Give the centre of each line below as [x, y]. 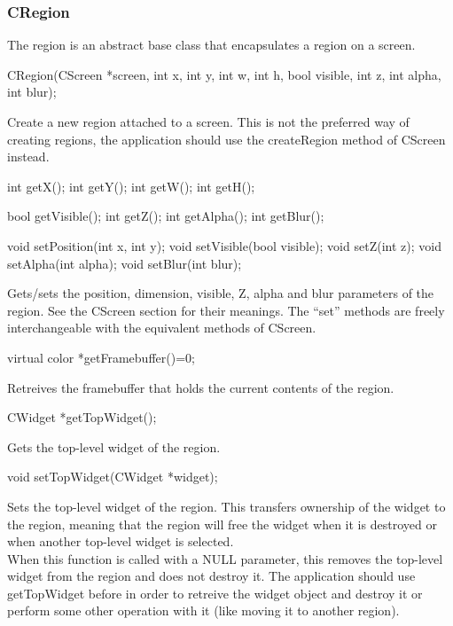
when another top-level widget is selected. [121, 541]
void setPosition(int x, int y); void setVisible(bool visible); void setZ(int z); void [224, 245]
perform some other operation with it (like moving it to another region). [203, 610]
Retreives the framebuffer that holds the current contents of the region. [201, 387]
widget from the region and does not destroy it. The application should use [211, 576]
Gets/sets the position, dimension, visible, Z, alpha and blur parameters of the [221, 293]
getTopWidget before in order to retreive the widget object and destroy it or [215, 593]
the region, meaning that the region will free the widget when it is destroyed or [222, 524]
